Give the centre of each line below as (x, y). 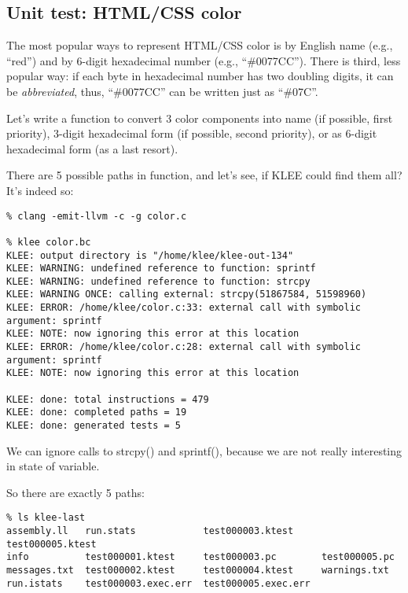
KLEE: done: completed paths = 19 (97, 413)
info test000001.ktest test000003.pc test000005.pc (200, 557)
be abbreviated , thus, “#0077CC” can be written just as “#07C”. (162, 91)
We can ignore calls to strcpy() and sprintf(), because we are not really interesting (204, 450)
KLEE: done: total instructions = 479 (108, 399)
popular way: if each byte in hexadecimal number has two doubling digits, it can (200, 76)
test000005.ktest (51, 544)
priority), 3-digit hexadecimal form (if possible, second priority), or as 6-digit (192, 133)
